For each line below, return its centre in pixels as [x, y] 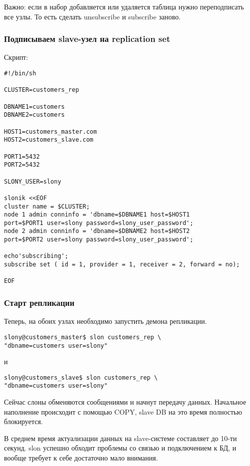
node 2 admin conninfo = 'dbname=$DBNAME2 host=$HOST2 [97, 231]
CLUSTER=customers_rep [42, 90]
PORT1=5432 [22, 156]
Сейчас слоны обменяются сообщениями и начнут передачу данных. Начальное [125, 402]
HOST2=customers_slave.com [49, 140]
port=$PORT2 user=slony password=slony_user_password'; [99, 240]
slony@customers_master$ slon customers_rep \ [83, 337]
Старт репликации [39, 302]
